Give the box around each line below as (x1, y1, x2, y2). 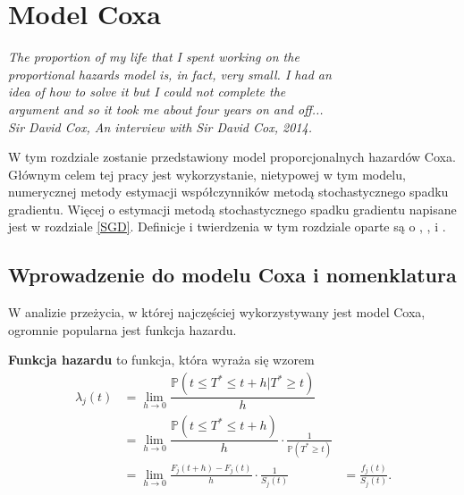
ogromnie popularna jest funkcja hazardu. (8, 320, 237, 339)
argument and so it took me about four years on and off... (8, 99, 324, 118)
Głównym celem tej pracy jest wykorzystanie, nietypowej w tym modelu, (8, 164, 406, 183)
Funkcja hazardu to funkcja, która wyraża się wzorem (8, 350, 315, 369)
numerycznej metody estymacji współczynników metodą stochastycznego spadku (8, 182, 449, 201)
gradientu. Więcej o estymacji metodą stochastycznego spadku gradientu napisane (8, 199, 457, 218)
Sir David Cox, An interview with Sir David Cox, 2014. (8, 117, 312, 136)
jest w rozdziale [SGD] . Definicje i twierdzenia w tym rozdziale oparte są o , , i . (8, 217, 446, 236)
